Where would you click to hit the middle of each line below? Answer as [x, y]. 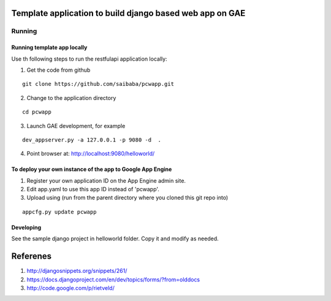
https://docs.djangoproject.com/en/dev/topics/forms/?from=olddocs [113, 280]
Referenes [32, 257]
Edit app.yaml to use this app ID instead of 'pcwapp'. [93, 189]
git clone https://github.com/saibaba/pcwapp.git [98, 84]
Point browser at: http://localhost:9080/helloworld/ [91, 154]
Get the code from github [59, 70]
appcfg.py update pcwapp [59, 212]
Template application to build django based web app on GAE [128, 13]
